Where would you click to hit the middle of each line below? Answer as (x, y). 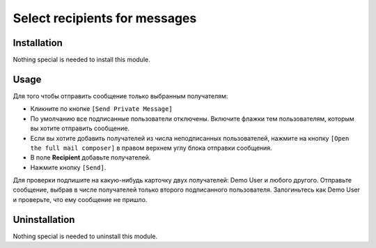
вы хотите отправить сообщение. (80, 128)
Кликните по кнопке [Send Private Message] (102, 109)
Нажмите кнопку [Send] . (68, 167)
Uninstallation (44, 219)
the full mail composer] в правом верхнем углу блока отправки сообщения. (151, 148)
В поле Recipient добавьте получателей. (91, 157)
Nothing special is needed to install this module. (81, 60)
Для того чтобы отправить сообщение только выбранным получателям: (120, 96)
